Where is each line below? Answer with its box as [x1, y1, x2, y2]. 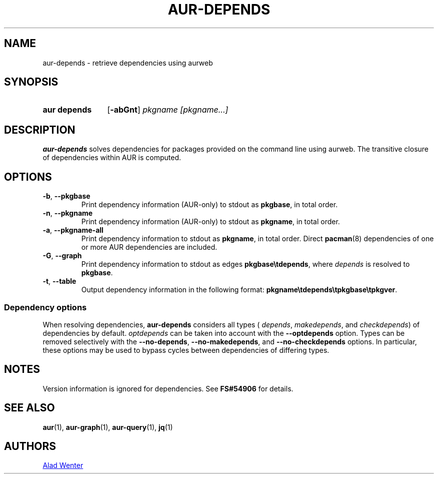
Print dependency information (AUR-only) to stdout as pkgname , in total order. [81, 217, 340, 226]
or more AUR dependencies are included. [81, 243, 217, 252]
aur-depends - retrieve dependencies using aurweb [42, 58, 213, 67]
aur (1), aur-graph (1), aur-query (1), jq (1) [42, 422, 173, 431]
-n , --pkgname [42, 209, 93, 218]
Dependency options [4, 302, 87, 312]
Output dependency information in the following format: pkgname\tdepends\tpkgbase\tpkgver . [81, 285, 397, 294]
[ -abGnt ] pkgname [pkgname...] [107, 105, 228, 115]
